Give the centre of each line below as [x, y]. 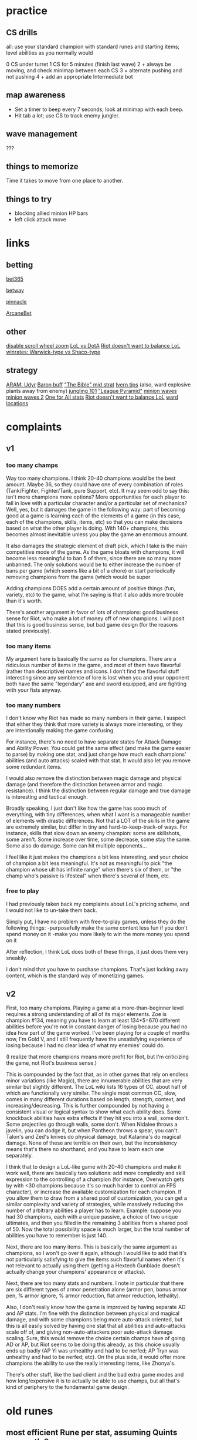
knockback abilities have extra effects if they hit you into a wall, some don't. [98, 1118]
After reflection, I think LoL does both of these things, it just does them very [97, 951]
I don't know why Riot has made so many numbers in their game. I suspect [96, 718]
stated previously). [29, 631]
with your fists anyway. [34, 690]
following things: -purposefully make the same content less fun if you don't [97, 928]
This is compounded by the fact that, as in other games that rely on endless [97, 1074]
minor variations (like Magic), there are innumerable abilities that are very [94, 1081]
